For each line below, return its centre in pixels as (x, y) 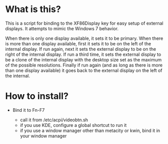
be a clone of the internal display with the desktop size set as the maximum (83, 59)
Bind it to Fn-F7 (29, 110)
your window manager (43, 136)
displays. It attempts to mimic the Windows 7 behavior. (62, 28)
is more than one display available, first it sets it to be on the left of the (78, 43)
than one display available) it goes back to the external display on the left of (84, 70)
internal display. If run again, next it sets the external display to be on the (81, 49)
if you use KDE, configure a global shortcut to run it (73, 125)
